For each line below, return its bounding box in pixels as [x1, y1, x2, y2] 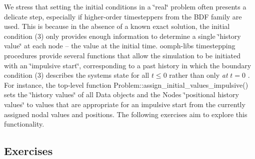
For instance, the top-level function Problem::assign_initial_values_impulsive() [4, 79, 248, 90]
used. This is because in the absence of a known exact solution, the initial [4, 21, 230, 31]
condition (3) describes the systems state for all [4, 70, 149, 80]
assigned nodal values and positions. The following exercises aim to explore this [4, 109, 247, 119]
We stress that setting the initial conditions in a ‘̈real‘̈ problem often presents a [4, 1, 246, 11]
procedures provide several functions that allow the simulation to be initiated [4, 50, 240, 60]
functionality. [4, 119, 44, 129]
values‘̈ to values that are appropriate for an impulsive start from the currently [4, 99, 245, 109]
